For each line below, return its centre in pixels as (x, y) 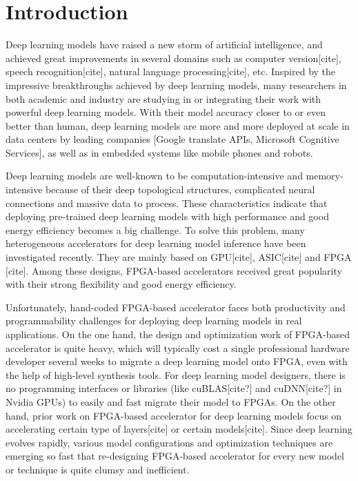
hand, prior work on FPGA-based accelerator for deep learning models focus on (174, 415)
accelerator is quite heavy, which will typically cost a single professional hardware (178, 347)
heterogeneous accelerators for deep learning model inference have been (156, 243)
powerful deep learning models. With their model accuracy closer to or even (166, 112)
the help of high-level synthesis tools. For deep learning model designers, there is (176, 374)
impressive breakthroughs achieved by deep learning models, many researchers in (176, 85)
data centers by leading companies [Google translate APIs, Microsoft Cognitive (172, 139)
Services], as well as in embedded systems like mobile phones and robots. (159, 152)
